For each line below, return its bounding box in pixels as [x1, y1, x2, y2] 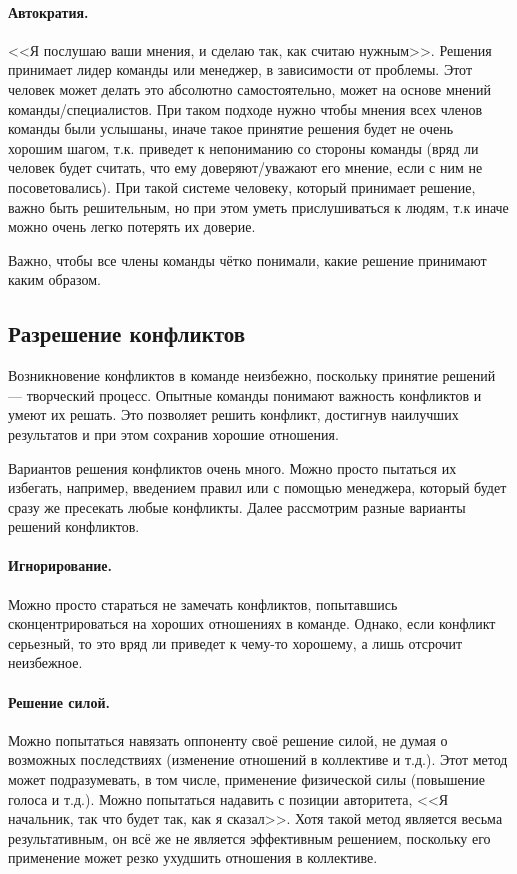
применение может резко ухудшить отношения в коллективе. [8, 847, 378, 868]
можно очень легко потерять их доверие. [8, 216, 256, 237]
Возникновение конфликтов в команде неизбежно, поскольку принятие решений [8, 365, 496, 386]
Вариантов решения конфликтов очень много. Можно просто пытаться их [8, 457, 457, 478]
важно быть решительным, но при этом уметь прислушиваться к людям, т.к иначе [8, 196, 509, 217]
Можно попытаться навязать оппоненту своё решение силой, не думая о [8, 729, 448, 750]
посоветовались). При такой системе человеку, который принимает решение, [8, 176, 476, 197]
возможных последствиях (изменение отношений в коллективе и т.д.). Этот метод [8, 749, 508, 770]
